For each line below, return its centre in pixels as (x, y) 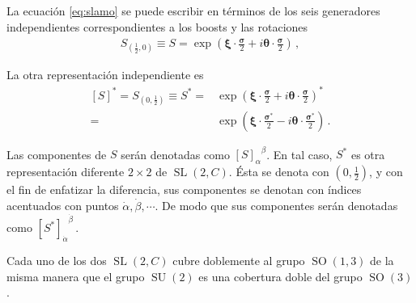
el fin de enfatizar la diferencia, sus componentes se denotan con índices (184, 189)
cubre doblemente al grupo (239, 261)
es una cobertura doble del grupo (280, 276)
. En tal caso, (299, 154)
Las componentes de (57, 154)
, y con (386, 172)
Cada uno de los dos (57, 261)
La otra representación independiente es (105, 75)
